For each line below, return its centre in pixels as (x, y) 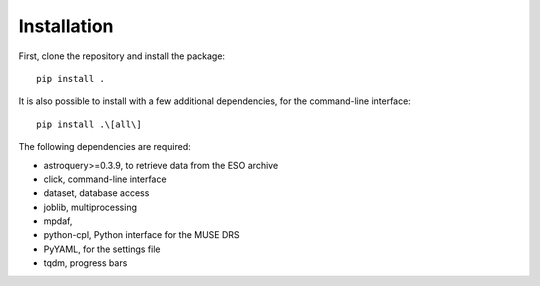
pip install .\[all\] (89, 124)
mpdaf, (58, 221)
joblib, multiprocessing (90, 207)
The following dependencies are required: (105, 147)
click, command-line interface (105, 179)
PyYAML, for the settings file (102, 249)
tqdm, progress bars (85, 263)
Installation (66, 26)
